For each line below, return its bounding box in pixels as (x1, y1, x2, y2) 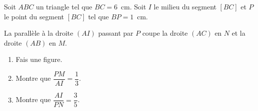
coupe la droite (142, 28, 188, 38)
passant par (98, 28, 133, 38)
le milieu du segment (153, 1, 217, 11)
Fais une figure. (15, 54, 63, 64)
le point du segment (4, 11, 64, 21)
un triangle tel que (36, 1, 92, 11)
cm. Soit (121, 1, 146, 11)
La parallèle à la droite (4, 28, 73, 38)
